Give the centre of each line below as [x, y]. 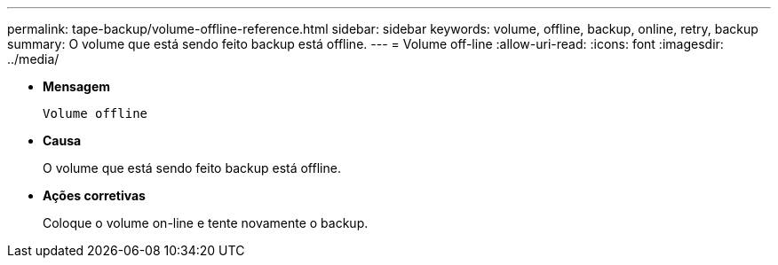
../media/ [33, 59]
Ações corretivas [94, 195]
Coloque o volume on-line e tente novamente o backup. [206, 223]
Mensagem [77, 86]
